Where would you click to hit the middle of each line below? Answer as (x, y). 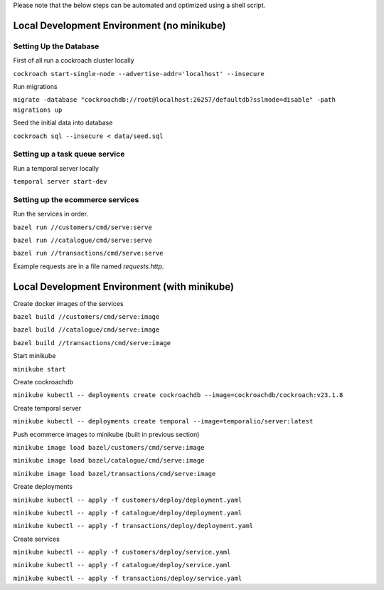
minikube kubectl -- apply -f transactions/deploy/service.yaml (128, 578)
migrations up (38, 110)
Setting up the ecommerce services (76, 199)
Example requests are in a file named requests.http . (89, 266)
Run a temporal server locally (56, 168)
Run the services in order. (51, 214)
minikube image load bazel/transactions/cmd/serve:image (114, 474)
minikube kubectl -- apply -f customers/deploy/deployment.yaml (128, 500)
